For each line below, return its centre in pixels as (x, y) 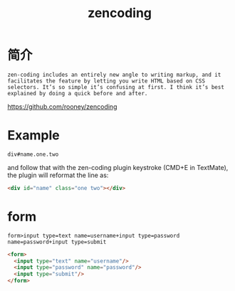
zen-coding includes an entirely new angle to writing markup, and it (114, 75)
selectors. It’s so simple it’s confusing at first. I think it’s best (116, 87)
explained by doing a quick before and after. (78, 93)
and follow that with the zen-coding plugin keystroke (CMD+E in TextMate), (118, 167)
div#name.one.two (33, 154)
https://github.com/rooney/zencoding (62, 106)
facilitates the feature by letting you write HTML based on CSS (106, 81)
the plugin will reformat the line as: (58, 175)
